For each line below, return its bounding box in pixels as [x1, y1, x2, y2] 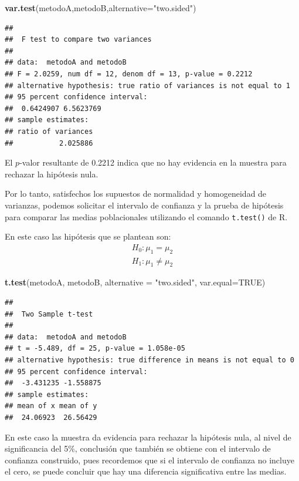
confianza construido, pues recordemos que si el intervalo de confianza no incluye [5, 453, 294, 466]
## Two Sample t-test [5, 310, 93, 318]
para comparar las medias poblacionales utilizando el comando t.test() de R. [5, 210, 288, 223]
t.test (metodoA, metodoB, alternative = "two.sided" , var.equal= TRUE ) [5, 276, 266, 288]
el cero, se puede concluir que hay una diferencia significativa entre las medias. [5, 465, 287, 477]
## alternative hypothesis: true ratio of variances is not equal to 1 [5, 81, 290, 90]
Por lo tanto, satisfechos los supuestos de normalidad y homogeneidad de [5, 187, 267, 200]
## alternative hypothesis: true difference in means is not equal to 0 [5, 355, 294, 364]
